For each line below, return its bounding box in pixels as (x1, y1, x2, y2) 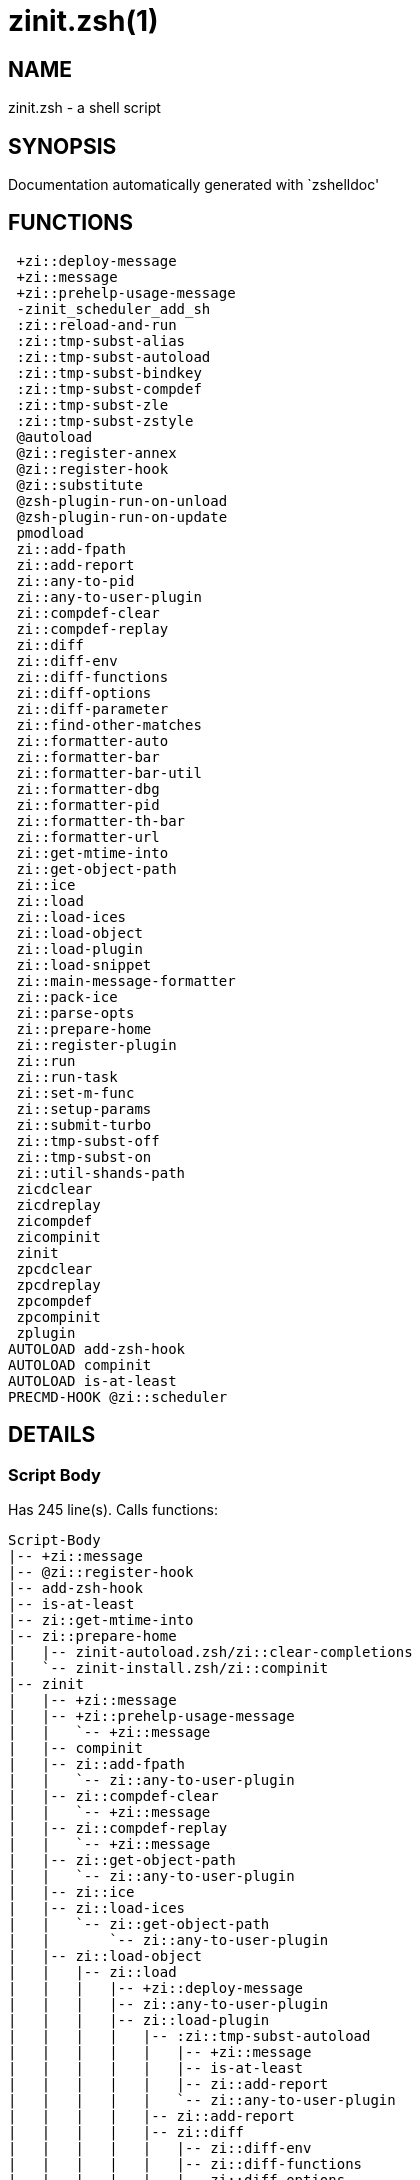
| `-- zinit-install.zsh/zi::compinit (8, 1660, 329, 1677)
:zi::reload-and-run (16, 316, 177, 333)
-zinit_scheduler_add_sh (16, 300, 211, 317)
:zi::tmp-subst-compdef (16, 380, 202, 397)
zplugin (16, 1324, 76, 1341)
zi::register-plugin (16, 1036, 177, 1053)
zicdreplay (16, 1196, 101, 1213)
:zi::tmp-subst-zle (16, 396, 169, 413)
